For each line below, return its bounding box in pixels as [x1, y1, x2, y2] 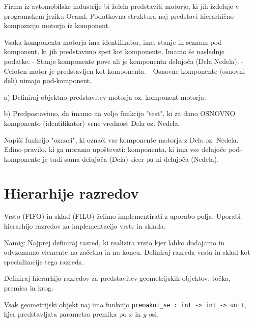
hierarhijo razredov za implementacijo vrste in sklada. [4, 221, 166, 231]
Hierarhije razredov [4, 182, 139, 203]
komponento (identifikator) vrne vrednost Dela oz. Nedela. [4, 117, 180, 128]
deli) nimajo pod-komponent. [4, 75, 92, 86]
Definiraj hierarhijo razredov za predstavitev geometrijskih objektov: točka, [4, 273, 230, 283]
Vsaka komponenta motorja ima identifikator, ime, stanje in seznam [4, 36, 208, 47]
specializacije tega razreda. [4, 256, 84, 266]
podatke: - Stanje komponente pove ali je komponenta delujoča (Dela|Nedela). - [4, 56, 244, 66]
